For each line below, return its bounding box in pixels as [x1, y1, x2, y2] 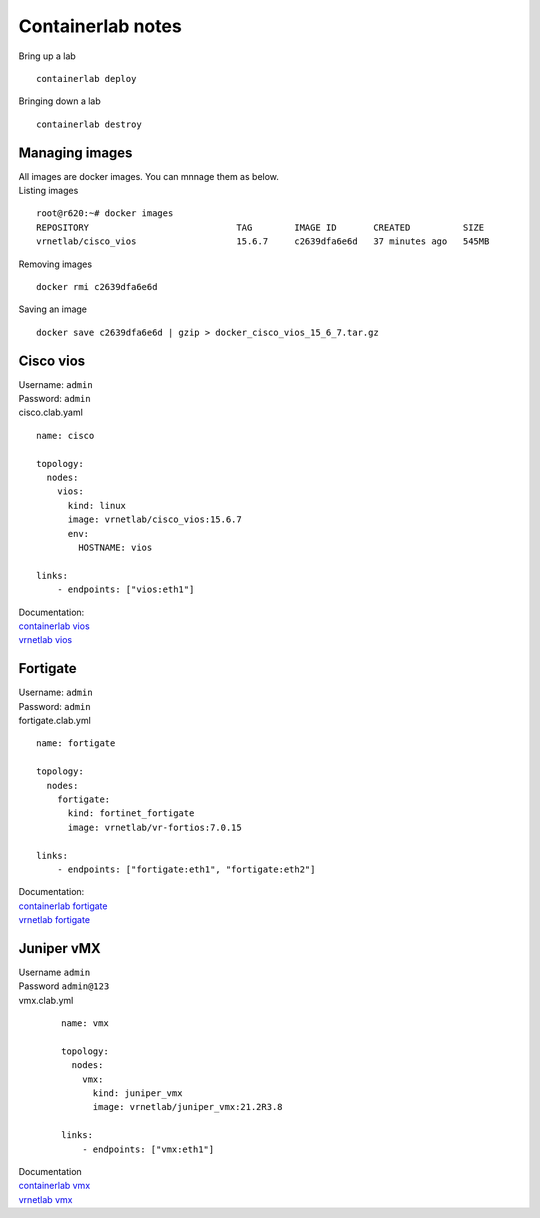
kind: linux [67, 500, 127, 511]
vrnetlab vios [18, 634, 73, 646]
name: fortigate [36, 738, 116, 749]
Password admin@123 [18, 980, 110, 992]
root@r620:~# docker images [36, 208, 174, 219]
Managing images [18, 144, 133, 161]
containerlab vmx [18, 1180, 91, 1192]
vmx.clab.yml [18, 994, 74, 1006]
